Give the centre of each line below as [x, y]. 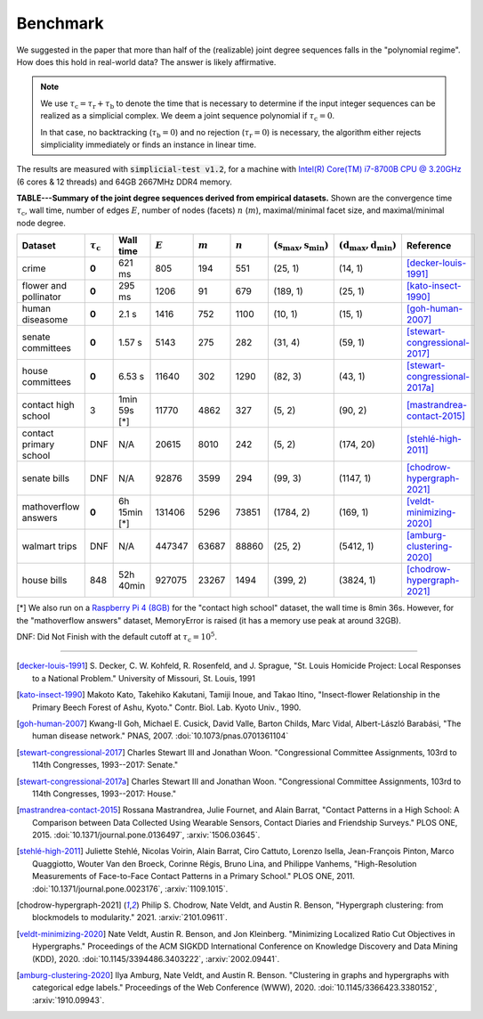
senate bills [46, 478]
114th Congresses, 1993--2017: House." [105, 794]
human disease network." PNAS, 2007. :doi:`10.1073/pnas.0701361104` [161, 736]
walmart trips [49, 546]
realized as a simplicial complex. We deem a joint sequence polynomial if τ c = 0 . [188, 117]
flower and [44, 286]
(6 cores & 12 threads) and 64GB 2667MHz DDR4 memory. [125, 182]
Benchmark [60, 23]
